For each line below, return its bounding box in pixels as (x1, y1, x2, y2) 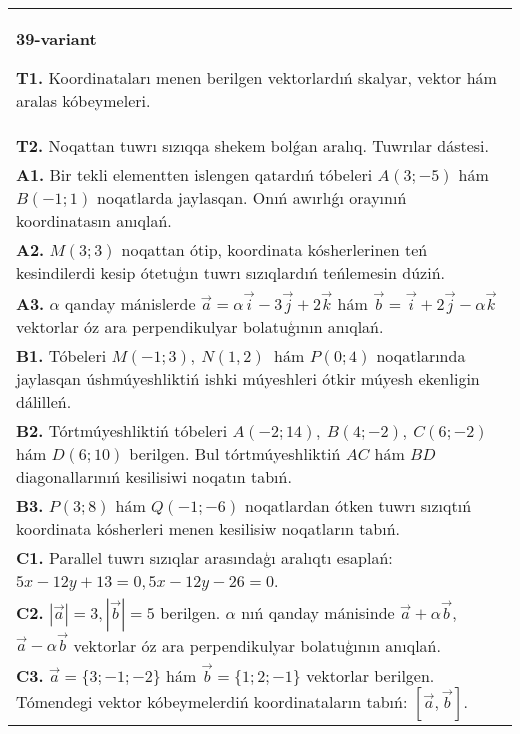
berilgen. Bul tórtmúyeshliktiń (129, 441, 341, 465)
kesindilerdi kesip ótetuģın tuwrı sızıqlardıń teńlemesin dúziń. (16, 261, 445, 284)
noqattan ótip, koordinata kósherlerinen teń (121, 238, 428, 261)
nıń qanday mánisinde (241, 600, 395, 624)
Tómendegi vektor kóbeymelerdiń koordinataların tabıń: (16, 689, 408, 713)
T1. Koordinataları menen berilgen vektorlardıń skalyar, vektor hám (16, 66, 497, 89)
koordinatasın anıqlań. (16, 209, 172, 232)
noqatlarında (376, 343, 466, 367)
